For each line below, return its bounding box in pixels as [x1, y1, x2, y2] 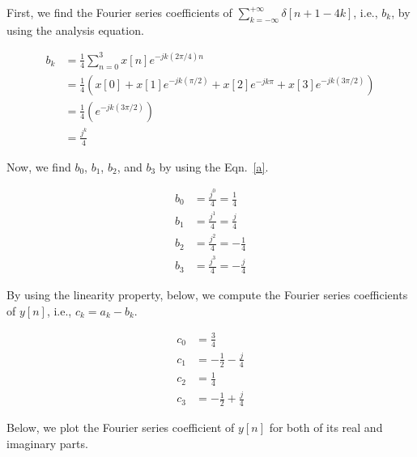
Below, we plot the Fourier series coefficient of [6, 419, 235, 436]
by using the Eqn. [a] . [159, 158, 269, 175]
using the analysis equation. [6, 21, 144, 38]
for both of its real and [269, 419, 383, 436]
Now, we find [6, 158, 71, 175]
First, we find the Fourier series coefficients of [6, 4, 232, 20]
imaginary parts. [6, 434, 88, 451]
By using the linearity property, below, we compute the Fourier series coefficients [6, 286, 408, 303]
